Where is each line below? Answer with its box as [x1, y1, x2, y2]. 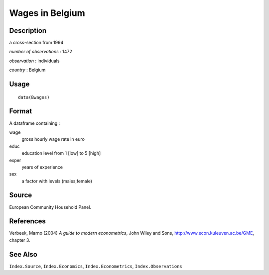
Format [9, 107, 32, 115]
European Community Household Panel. [9, 204, 92, 210]
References [9, 217, 46, 226]
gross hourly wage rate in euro [21, 136, 85, 142]
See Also [9, 250, 37, 259]
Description [9, 26, 47, 35]
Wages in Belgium [9, 7, 86, 18]
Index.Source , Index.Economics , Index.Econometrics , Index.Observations [9, 263, 182, 269]
